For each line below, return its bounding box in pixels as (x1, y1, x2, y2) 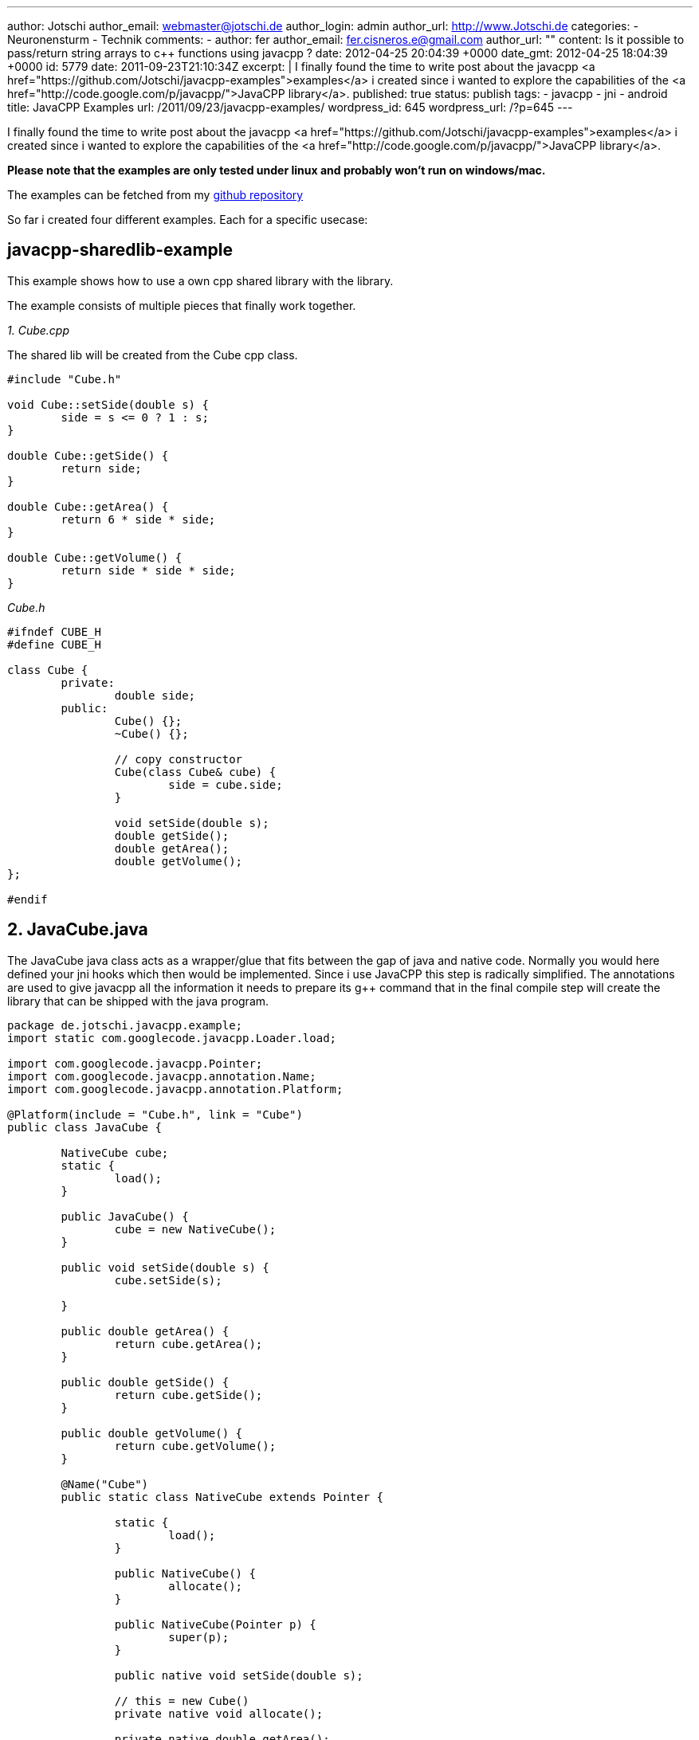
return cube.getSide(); (114, 1388, 263, 1401)
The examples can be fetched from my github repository (7, 188, 304, 202)
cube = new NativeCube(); (114, 1222, 277, 1236)
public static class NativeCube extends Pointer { (61, 1490, 384, 1503)
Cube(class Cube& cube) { (114, 765, 277, 778)
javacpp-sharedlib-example (7, 240, 234, 261)
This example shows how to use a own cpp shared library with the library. (7, 273, 394, 288)
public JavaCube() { (61, 1209, 189, 1223)
